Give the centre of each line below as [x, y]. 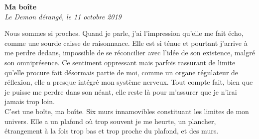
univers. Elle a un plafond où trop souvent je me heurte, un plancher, [110, 121]
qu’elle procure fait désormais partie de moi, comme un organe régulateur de [122, 72]
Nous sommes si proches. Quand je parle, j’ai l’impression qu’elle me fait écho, [124, 33]
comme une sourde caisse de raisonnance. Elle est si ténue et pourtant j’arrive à [126, 43]
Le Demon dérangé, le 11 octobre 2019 [63, 16]
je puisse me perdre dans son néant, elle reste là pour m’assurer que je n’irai [121, 91]
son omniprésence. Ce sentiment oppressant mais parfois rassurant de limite [120, 62]
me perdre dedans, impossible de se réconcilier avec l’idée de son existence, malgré [130, 53]
